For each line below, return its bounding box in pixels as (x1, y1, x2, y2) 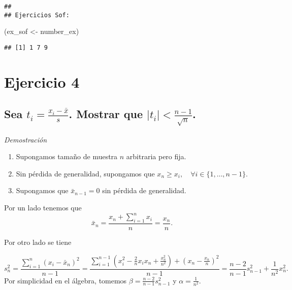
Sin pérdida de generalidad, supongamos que (16, 168, 155, 178)
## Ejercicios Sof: (4, 11, 70, 19)
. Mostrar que (69, 106, 143, 122)
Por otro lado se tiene (4, 236, 72, 247)
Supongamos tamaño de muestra (16, 151, 118, 162)
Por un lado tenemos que (4, 202, 82, 213)
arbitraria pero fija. (126, 151, 186, 162)
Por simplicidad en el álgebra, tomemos (4, 275, 127, 285)
